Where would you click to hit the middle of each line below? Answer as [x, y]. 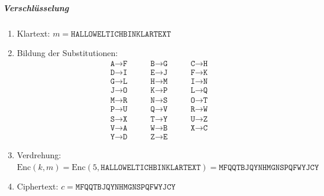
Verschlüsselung [36, 7]
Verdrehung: [39, 155]
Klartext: [33, 33]
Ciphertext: [38, 186]
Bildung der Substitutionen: [67, 53]
